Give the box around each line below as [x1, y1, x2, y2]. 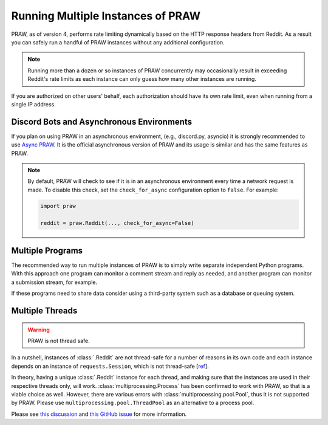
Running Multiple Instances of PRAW [11, 9, 200, 22]
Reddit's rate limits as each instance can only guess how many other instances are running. [27, 75, 256, 83]
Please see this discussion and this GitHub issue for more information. [11, 410, 187, 418]
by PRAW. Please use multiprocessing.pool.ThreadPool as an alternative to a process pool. [11, 399, 255, 407]
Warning [27, 326, 50, 333]
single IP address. [11, 100, 56, 108]
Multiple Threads [11, 306, 78, 316]
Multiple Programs [11, 245, 83, 255]
